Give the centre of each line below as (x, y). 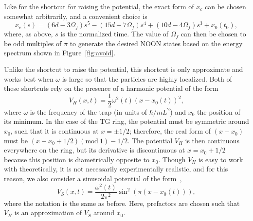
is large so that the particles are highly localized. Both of (147, 78)
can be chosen (225, 6)
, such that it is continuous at (54, 131)
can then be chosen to (213, 34)
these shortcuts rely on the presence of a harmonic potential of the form (111, 88)
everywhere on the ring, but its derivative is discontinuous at (95, 150)
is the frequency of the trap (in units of (89, 111)
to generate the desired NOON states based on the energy (156, 43)
